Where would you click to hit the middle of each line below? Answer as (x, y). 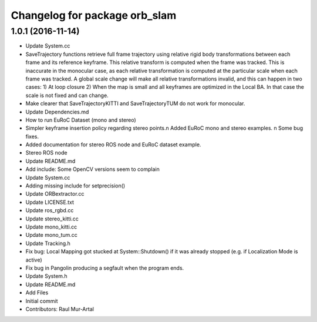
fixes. (32, 136)
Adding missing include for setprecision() (75, 186)
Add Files (37, 293)
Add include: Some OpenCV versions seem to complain (92, 169)
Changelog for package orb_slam (94, 15)
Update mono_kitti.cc (51, 227)
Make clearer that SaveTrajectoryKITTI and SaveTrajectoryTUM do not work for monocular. (135, 103)
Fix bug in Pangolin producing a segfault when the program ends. (105, 268)
